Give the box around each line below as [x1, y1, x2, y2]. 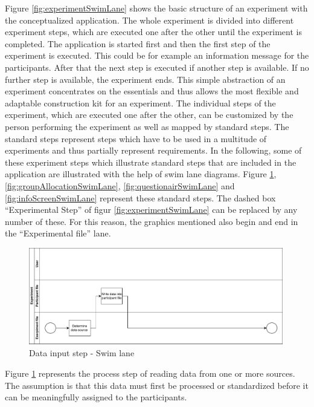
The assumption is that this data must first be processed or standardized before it [5, 379, 309, 391]
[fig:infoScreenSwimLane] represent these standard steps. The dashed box [5, 191, 276, 204]
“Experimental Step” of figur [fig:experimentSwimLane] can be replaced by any [5, 203, 298, 216]
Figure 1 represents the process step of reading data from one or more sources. [5, 367, 295, 380]
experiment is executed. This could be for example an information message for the [5, 49, 309, 62]
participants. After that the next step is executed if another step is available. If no [5, 60, 309, 73]
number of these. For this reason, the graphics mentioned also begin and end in [5, 215, 298, 227]
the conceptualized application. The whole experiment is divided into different [5, 13, 294, 26]
